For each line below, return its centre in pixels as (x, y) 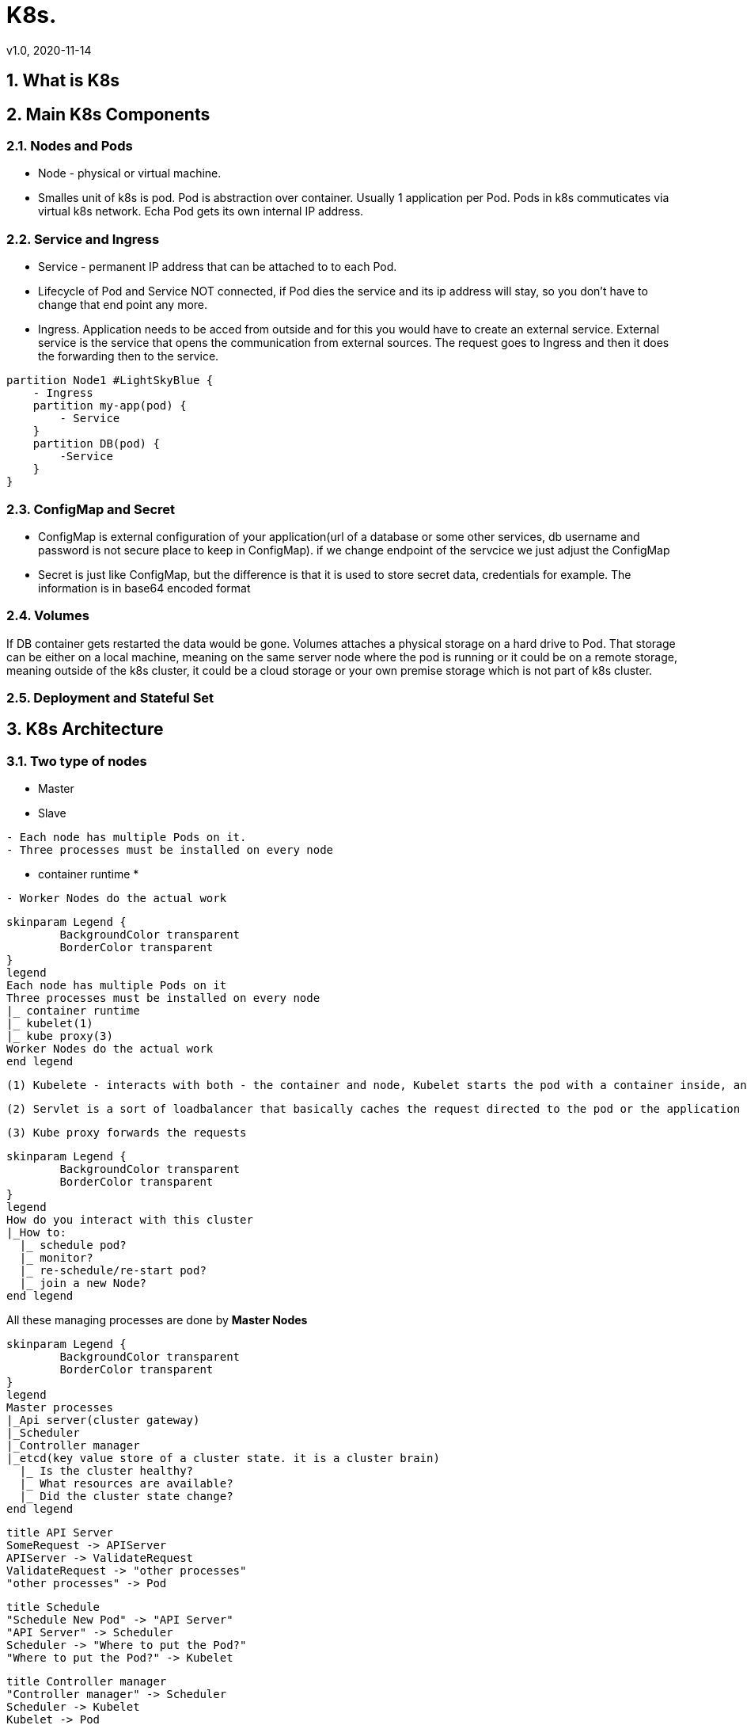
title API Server (60, 1533)
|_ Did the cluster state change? (126, 1497)
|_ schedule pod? (73, 1245)
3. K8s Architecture (85, 729)
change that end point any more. (123, 305)
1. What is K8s (63, 81)
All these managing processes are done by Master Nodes (157, 1320)
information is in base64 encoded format (144, 588)
